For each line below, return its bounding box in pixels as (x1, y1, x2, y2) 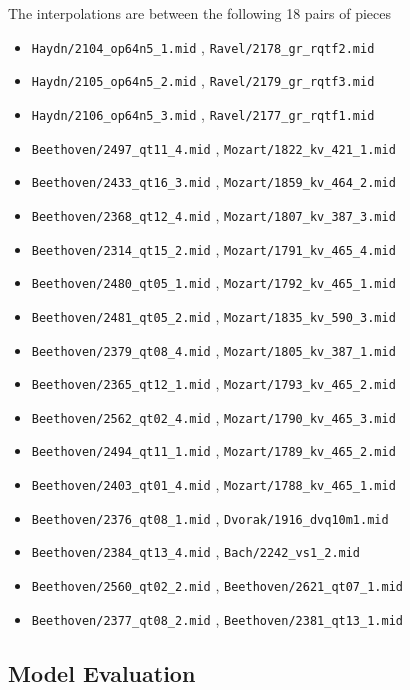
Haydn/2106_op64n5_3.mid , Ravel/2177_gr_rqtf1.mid (31, 103, 375, 124)
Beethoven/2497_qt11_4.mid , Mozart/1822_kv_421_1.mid (31, 137, 396, 158)
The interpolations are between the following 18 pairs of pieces (8, 3, 391, 23)
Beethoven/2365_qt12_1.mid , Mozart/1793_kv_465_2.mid (31, 373, 396, 394)
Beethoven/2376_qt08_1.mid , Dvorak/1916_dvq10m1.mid (31, 507, 389, 528)
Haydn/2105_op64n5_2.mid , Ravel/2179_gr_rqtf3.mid (31, 70, 375, 91)
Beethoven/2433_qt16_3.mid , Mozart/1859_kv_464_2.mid (31, 171, 396, 192)
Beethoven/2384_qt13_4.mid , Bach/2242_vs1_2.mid (31, 541, 361, 562)
